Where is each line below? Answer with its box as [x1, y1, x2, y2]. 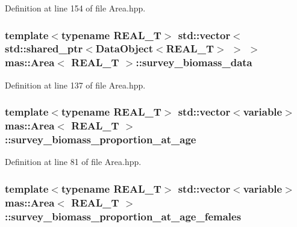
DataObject [95, 41, 154, 56]
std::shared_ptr [5, 41, 83, 56]
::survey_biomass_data [136, 55, 252, 70]
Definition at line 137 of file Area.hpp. [5, 78, 146, 91]
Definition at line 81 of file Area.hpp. [5, 155, 142, 168]
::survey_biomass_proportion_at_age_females [5, 208, 242, 223]
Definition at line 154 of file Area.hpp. [5, 2, 146, 14]
